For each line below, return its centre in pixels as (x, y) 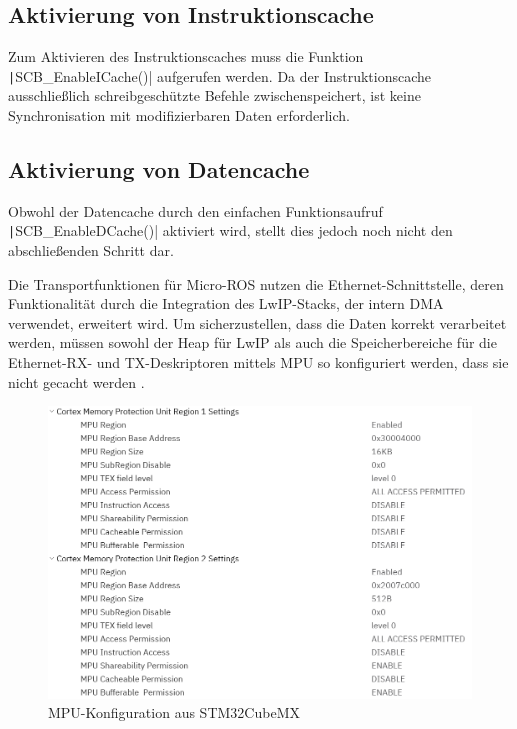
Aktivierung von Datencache (159, 169)
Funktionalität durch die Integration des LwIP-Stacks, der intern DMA (226, 303)
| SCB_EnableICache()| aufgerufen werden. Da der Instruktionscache (220, 75)
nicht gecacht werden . (76, 381)
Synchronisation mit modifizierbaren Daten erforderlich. (179, 115)
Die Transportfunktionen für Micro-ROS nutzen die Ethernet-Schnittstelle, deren (256, 283)
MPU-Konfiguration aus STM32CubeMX (174, 712)
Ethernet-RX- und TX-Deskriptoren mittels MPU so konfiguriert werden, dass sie (258, 362)
